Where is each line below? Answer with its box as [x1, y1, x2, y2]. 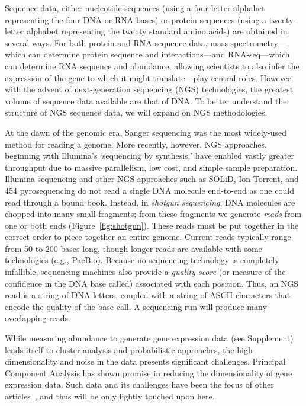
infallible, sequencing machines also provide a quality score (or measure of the [5, 266, 286, 278]
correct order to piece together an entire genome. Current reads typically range [5, 231, 291, 243]
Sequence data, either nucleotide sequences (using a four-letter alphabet [5, 2, 265, 14]
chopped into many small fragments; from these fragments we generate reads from [5, 207, 302, 220]
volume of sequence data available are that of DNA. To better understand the [5, 94, 287, 107]
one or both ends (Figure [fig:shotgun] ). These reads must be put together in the [5, 219, 299, 231]
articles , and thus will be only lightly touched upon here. [5, 390, 215, 402]
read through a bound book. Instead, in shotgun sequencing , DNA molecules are [5, 196, 295, 208]
